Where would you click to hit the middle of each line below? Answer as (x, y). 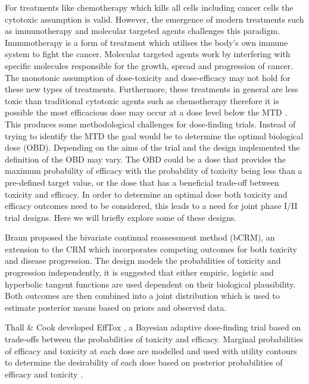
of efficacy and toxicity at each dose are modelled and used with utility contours (151, 350)
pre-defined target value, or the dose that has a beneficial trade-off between (142, 182)
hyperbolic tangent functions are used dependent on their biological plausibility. (150, 284)
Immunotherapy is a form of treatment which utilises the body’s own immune (146, 42)
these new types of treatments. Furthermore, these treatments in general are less (152, 89)
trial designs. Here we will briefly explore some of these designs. (121, 217)
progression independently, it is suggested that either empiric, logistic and (139, 272)
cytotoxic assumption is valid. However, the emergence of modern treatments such (154, 19)
